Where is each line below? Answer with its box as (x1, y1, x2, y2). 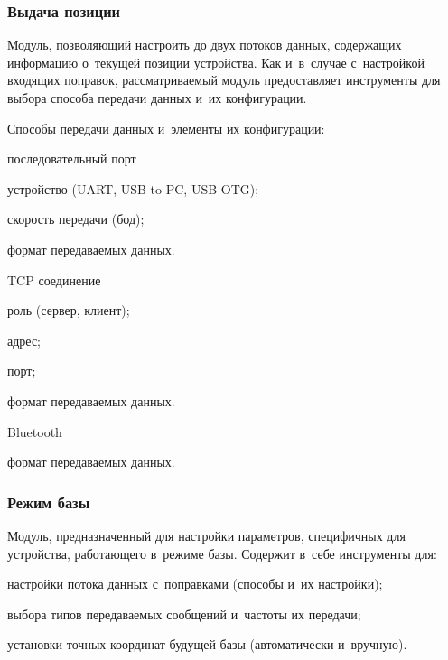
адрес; (7, 330, 42, 349)
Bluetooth (7, 422, 62, 441)
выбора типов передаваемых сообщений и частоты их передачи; (7, 604, 361, 623)
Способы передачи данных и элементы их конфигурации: (7, 118, 325, 137)
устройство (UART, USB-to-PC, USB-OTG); (7, 179, 259, 198)
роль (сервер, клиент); (7, 301, 130, 320)
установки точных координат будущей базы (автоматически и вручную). (7, 635, 407, 654)
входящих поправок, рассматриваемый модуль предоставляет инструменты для (7, 70, 441, 89)
